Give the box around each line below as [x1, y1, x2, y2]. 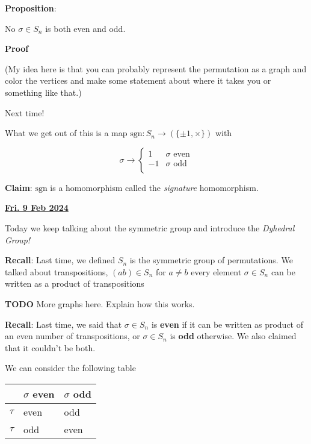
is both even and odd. [45, 22, 126, 34]
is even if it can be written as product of [151, 317, 303, 330]
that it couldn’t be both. [5, 341, 96, 354]
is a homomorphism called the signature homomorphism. [50, 181, 259, 193]
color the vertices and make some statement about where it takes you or [5, 74, 271, 87]
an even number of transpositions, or [5, 330, 140, 342]
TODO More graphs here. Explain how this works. [5, 297, 195, 310]
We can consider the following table [5, 361, 136, 374]
